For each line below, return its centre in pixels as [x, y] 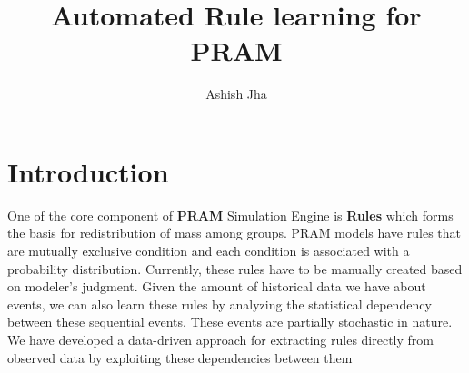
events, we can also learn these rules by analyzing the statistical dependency [220, 304]
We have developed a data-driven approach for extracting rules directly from [220, 339]
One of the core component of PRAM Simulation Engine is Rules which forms [230, 215]
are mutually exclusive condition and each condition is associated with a [209, 251]
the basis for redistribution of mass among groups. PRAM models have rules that [234, 233]
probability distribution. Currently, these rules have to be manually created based [235, 268]
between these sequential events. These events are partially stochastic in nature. [230, 322]
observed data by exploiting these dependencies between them [180, 357]
